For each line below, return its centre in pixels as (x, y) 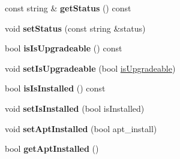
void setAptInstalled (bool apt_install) (81, 128)
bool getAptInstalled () (52, 149)
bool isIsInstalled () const (55, 88)
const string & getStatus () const (68, 8)
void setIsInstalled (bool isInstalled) (75, 108)
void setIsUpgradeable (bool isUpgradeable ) (90, 68)
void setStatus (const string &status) (75, 28)
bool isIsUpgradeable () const (64, 48)
